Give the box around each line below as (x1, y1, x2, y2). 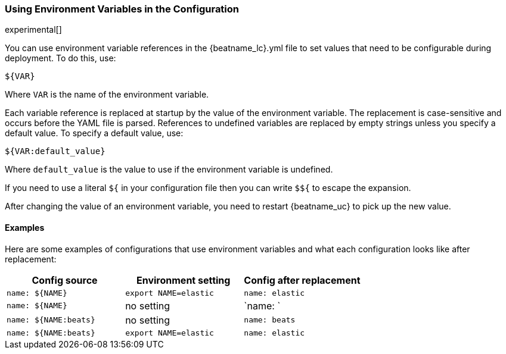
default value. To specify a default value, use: (5, 128, 184, 139)
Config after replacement (244, 274, 361, 286)
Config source (32, 274, 98, 286)
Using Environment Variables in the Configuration (5, 3, 240, 15)
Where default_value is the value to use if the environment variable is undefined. (5, 164, 333, 175)
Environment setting (136, 274, 231, 286)
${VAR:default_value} (5, 146, 105, 156)
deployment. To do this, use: (5, 53, 116, 64)
